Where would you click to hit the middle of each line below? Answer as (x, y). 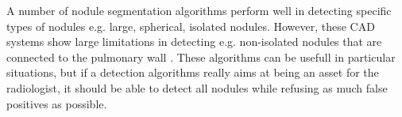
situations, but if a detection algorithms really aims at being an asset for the (193, 72)
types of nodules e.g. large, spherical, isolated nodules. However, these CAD (191, 26)
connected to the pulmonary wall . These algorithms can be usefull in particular (201, 57)
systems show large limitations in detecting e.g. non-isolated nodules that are (194, 42)
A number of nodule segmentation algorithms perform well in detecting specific (199, 10)
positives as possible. (57, 103)
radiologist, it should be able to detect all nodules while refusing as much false (197, 87)
